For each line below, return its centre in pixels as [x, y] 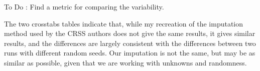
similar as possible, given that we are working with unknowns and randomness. [125, 62]
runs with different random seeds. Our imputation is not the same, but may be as [130, 53]
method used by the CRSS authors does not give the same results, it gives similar [130, 33]
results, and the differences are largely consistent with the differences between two [130, 43]
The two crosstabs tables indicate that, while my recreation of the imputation [124, 23]
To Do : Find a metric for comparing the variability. [84, 6]
